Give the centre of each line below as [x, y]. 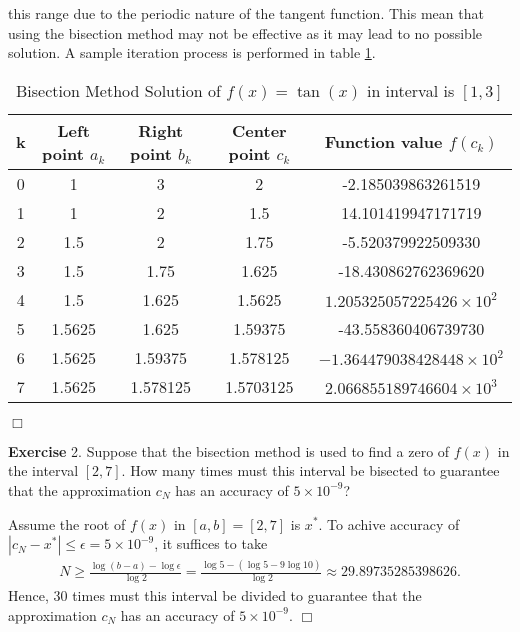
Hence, [28, 595]
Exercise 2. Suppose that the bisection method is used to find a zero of [229, 450]
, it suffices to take [211, 543]
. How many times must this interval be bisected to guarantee [310, 470]
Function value [383, 142]
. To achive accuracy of [389, 523]
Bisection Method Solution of [118, 90]
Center [259, 130]
